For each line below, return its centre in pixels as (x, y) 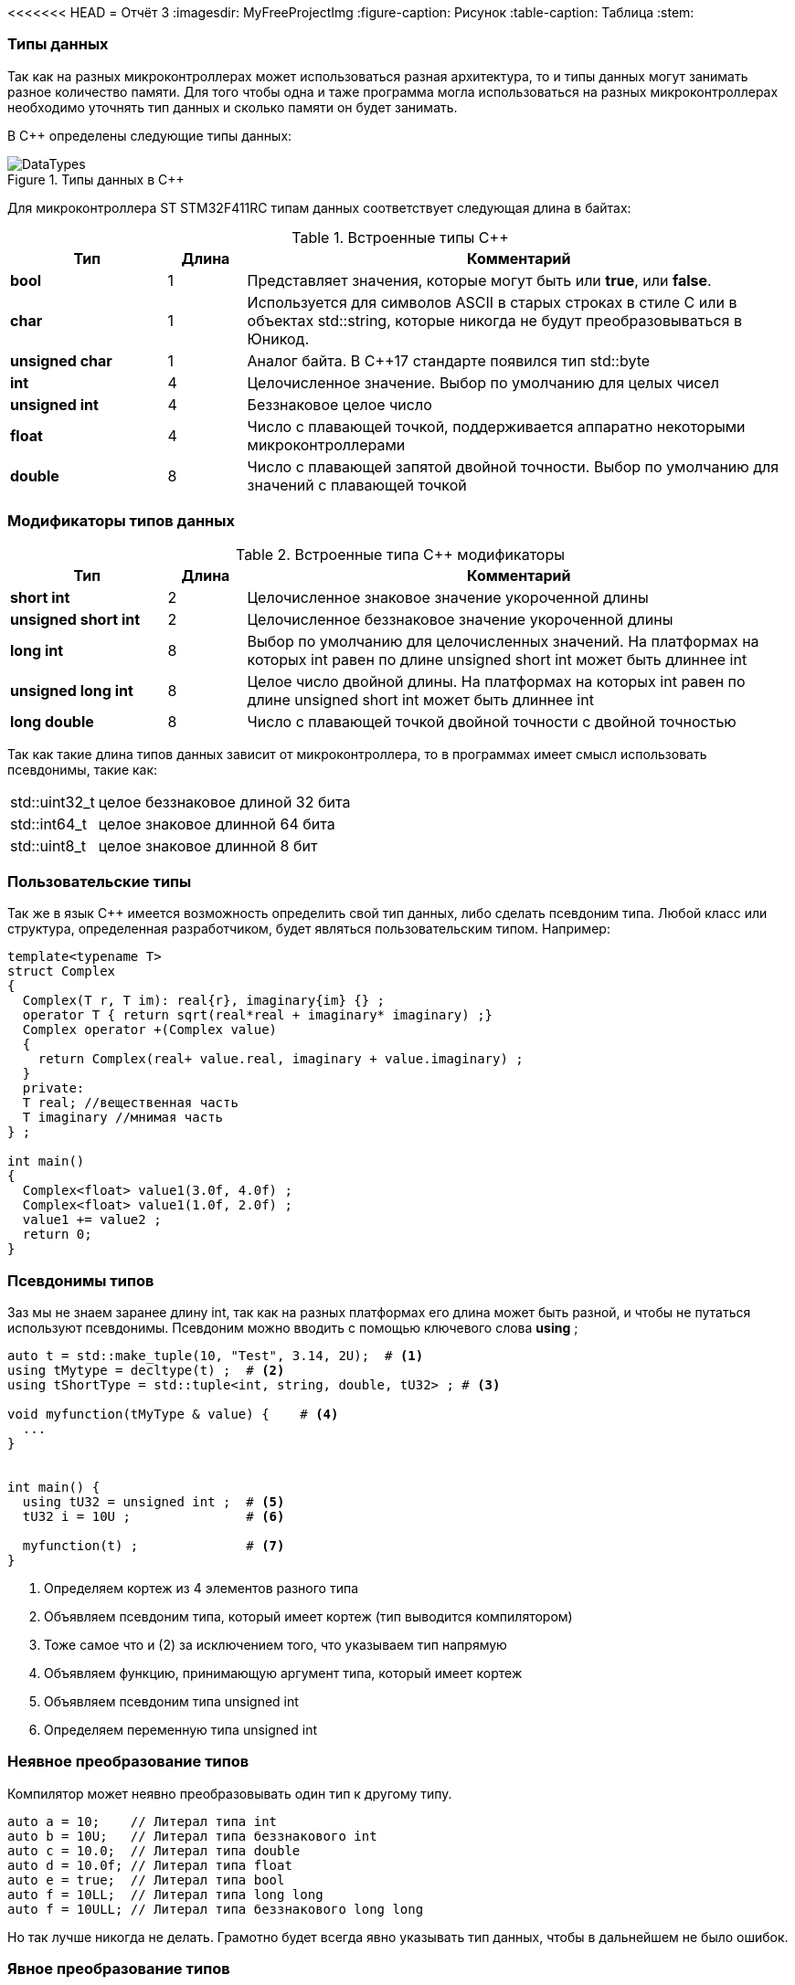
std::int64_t (48, 824)
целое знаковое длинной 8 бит (208, 845)
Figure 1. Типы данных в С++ (96, 179)
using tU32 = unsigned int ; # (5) (154, 1502)
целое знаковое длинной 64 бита (217, 824)
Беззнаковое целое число (339, 404)
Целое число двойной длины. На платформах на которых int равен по (496, 681)
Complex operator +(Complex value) (150, 1030)
